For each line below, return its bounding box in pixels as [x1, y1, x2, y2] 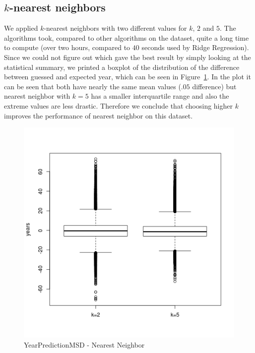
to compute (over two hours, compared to [4, 42, 130, 53]
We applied [4, 23, 38, 33]
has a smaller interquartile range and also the [91, 91, 229, 101]
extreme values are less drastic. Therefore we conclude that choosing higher [4, 100, 233, 111]
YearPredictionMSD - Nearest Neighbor [24, 339, 145, 350]
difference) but [192, 81, 237, 91]
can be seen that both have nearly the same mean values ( [4, 81, 181, 91]
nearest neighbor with [4, 91, 70, 101]
